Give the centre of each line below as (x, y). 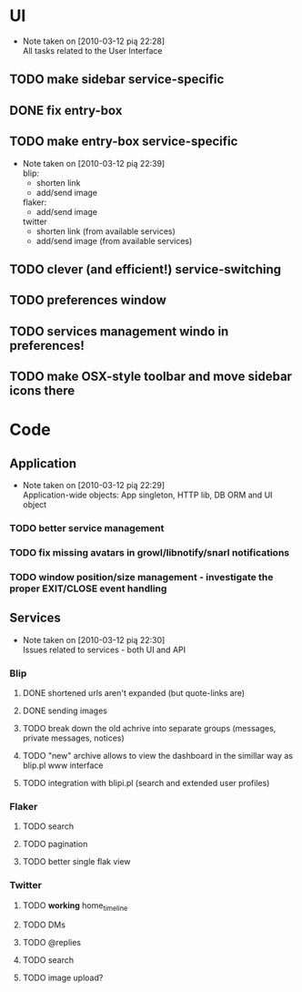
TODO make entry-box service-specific (124, 142)
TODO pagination (55, 844)
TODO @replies (52, 943)
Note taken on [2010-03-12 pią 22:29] (94, 486)
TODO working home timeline (75, 906)
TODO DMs (44, 925)
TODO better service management (87, 528)
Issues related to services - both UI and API (104, 649)
